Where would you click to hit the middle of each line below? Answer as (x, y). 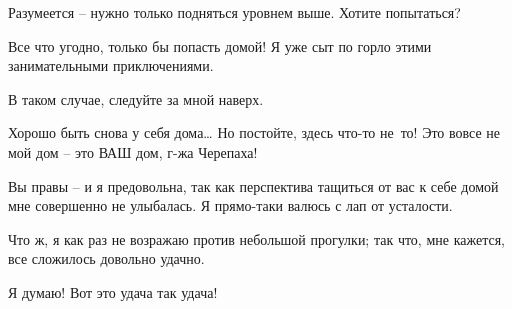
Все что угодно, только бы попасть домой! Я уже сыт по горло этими (220, 45)
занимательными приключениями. (111, 65)
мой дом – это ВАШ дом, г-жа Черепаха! (133, 151)
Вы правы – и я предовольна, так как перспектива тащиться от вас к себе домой (253, 185)
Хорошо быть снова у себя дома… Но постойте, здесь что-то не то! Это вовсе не (254, 132)
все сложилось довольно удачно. (106, 258)
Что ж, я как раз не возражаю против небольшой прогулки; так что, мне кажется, (256, 238)
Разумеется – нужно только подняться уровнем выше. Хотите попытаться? (234, 12)
